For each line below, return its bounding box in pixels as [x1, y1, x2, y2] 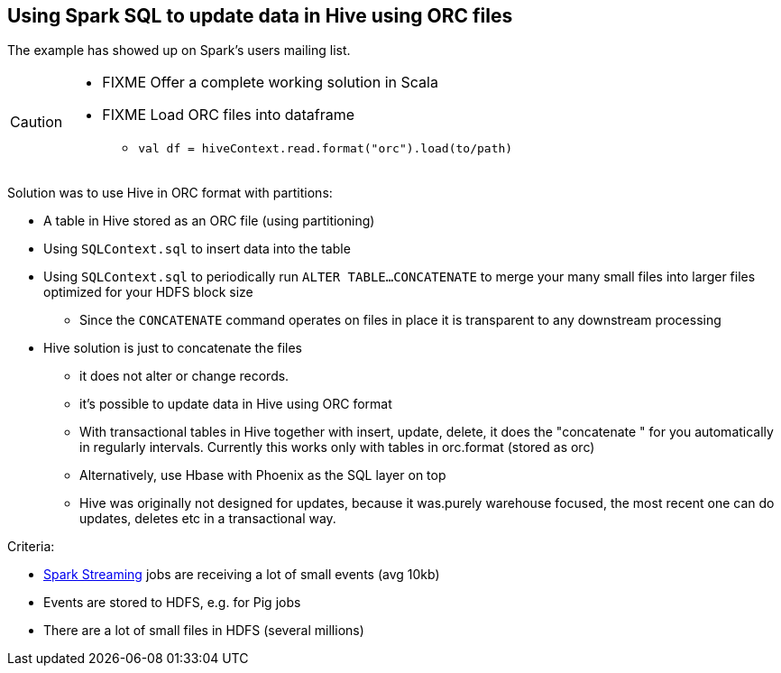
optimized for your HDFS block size [43, 284, 253, 300]
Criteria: [7, 539, 55, 555]
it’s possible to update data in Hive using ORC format [79, 396, 392, 412]
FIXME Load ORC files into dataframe [102, 106, 355, 124]
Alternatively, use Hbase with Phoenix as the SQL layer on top [79, 467, 446, 484]
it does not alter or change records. [79, 368, 289, 384]
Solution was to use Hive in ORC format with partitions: [7, 185, 333, 201]
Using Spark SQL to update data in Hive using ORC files [7, 5, 513, 27]
